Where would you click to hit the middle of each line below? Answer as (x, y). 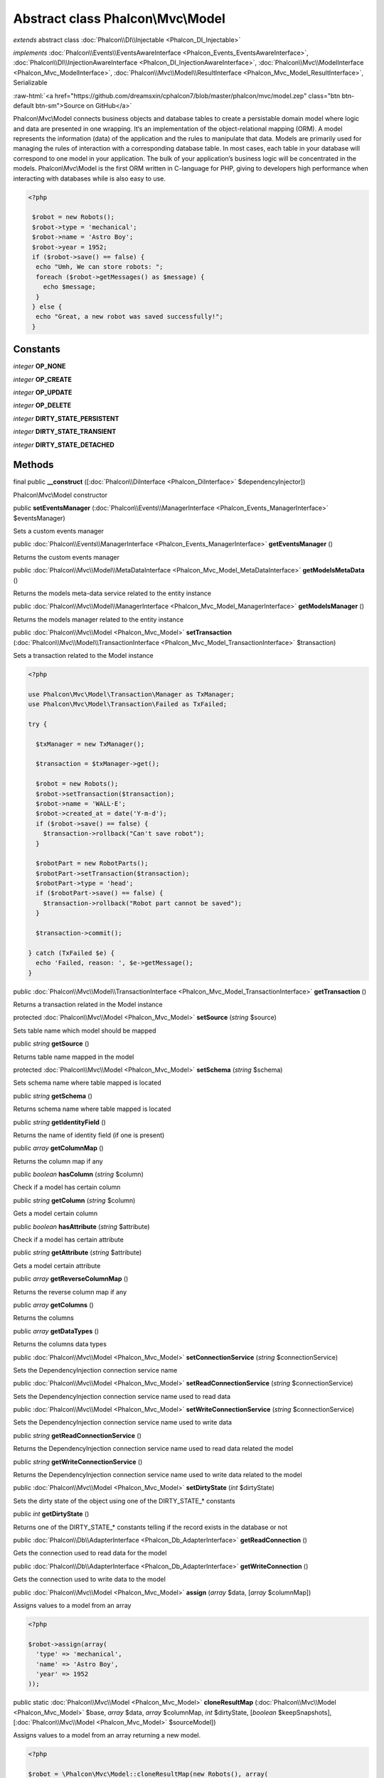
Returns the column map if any (58, 1161)
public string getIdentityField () (59, 1122)
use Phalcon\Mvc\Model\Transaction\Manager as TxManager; (131, 694)
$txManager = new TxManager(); (90, 744)
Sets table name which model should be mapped (85, 1031)
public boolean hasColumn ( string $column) (78, 1174)
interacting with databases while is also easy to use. (90, 179)
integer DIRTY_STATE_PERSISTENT (66, 418)
